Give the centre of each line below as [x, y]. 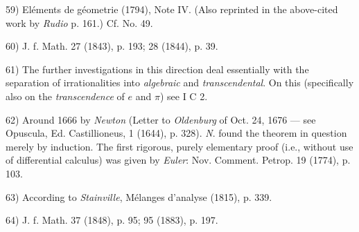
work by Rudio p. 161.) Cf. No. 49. [79, 22]
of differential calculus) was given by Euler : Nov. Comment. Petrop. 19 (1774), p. [178, 160]
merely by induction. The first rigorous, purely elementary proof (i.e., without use [179, 146]
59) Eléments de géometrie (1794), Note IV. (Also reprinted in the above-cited [172, 9]
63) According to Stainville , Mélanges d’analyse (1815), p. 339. [139, 196]
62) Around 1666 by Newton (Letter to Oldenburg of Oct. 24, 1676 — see [161, 119]
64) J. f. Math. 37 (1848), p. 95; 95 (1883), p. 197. [112, 220]
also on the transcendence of [65, 96]
